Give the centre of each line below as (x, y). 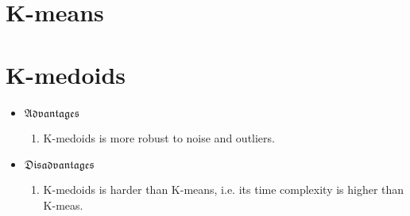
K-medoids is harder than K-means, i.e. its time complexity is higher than (224, 189)
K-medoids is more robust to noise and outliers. (159, 137)
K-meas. (63, 205)
